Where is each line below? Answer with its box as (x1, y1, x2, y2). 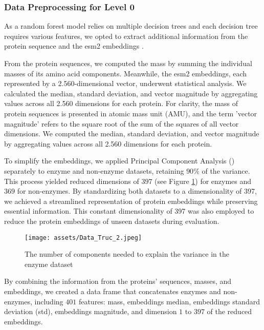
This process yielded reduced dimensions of (4, 175, 139, 186)
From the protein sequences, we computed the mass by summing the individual (4, 58, 252, 68)
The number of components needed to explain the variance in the (25, 249, 229, 259)
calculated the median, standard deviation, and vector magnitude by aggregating (4, 88, 258, 98)
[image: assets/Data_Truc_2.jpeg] (25, 234, 142, 241)
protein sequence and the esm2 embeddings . (4, 40, 144, 51)
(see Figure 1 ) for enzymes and (155, 175, 252, 186)
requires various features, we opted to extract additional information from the (4, 30, 248, 41)
